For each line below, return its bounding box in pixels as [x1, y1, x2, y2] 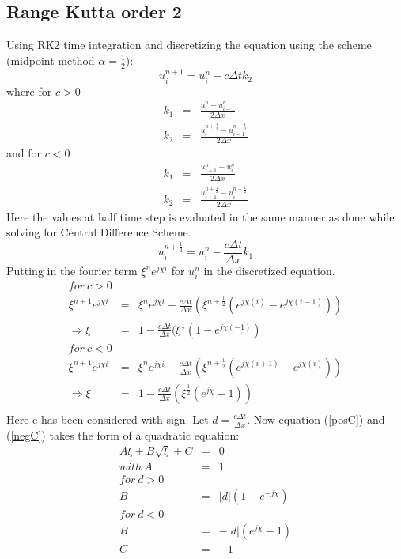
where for [6, 82, 52, 99]
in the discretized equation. [203, 263, 335, 279]
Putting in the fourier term [6, 263, 138, 279]
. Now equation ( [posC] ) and [247, 410, 385, 427]
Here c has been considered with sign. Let [6, 410, 209, 427]
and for [6, 145, 42, 161]
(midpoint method [6, 51, 95, 68]
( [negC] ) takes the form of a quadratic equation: [6, 426, 240, 443]
